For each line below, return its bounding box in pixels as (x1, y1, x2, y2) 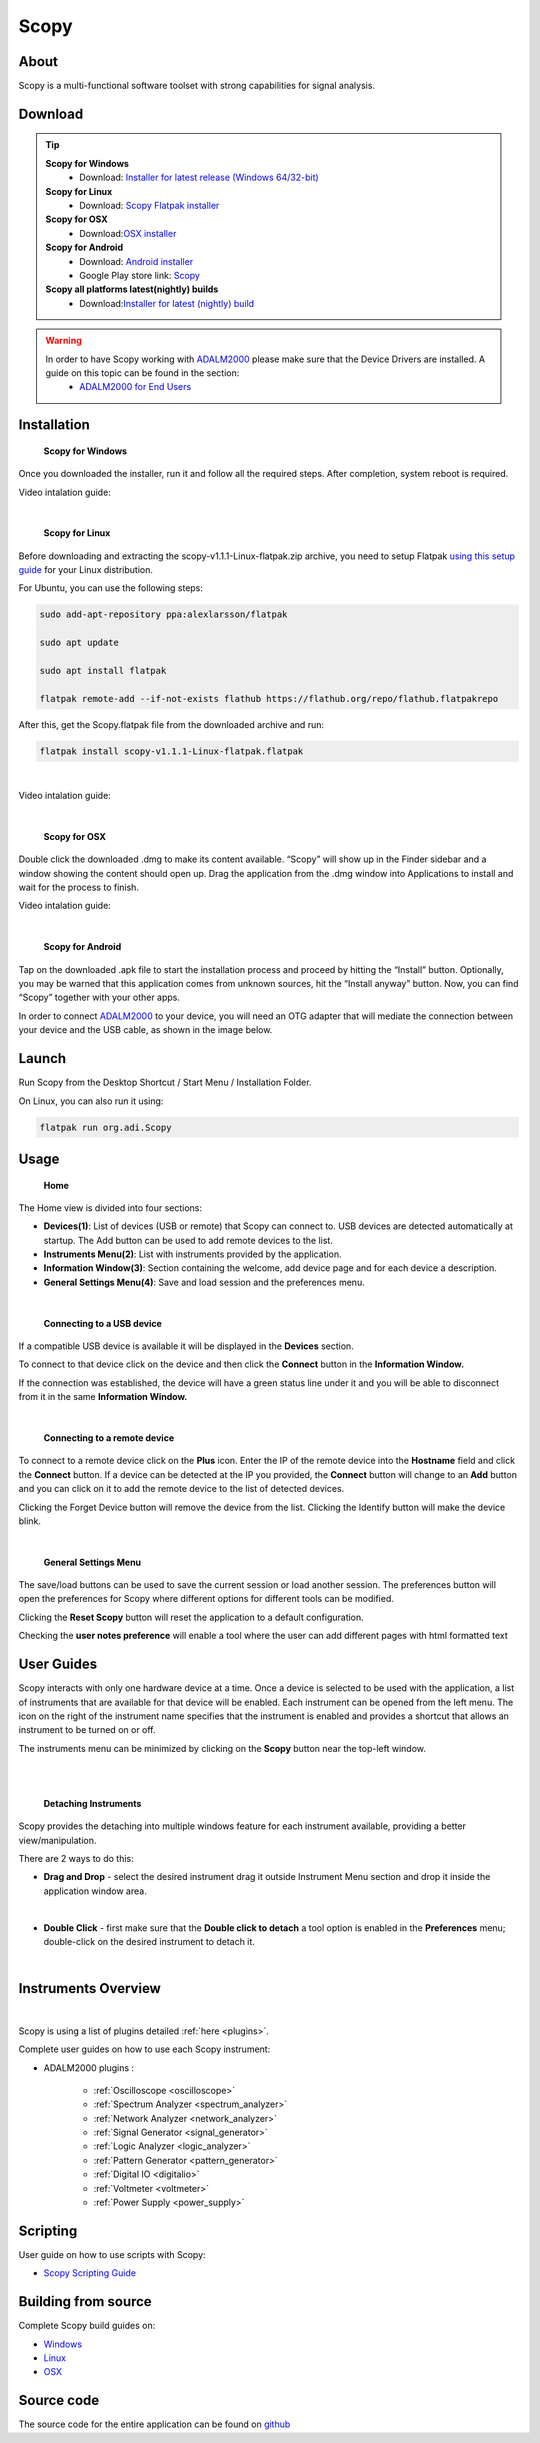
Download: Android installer (79, 255, 194, 267)
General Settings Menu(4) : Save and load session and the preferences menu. (43, 1276, 365, 1288)
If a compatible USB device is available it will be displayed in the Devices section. (18, 1340, 354, 1352)
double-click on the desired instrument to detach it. (43, 1936, 255, 1948)
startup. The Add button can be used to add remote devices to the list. (43, 1234, 334, 1246)
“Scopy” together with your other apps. (18, 991, 180, 1004)
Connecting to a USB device (43, 1317, 162, 1329)
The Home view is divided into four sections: (18, 1201, 203, 1214)
